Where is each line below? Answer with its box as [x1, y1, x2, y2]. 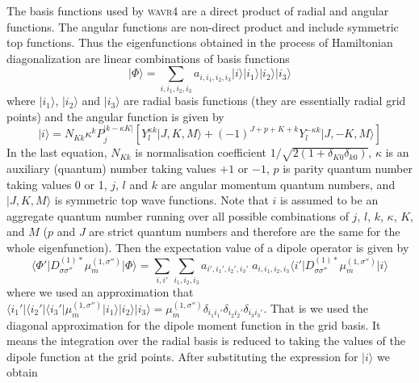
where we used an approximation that [6, 284, 194, 301]
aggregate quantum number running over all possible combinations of [6, 207, 349, 224]
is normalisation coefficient [135, 144, 267, 161]
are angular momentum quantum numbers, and [161, 175, 396, 192]
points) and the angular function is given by [6, 107, 224, 124]
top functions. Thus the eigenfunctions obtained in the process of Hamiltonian [6, 34, 393, 51]
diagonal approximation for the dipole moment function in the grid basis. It [6, 316, 381, 333]
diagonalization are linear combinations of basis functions [6, 49, 290, 66]
